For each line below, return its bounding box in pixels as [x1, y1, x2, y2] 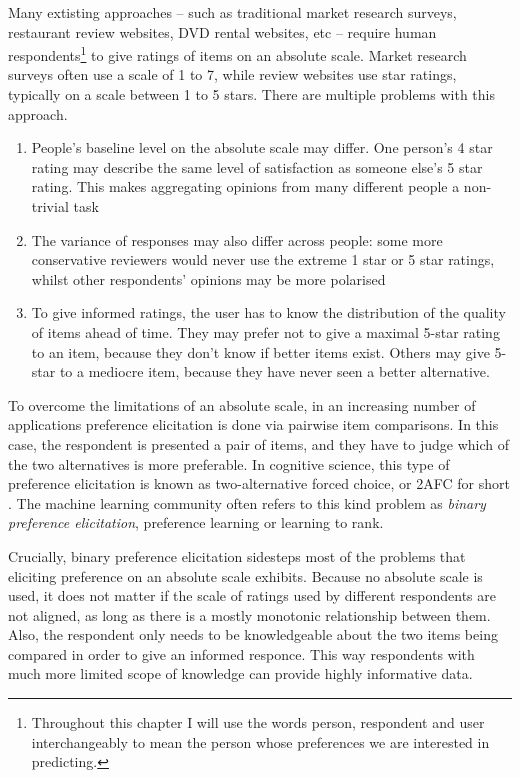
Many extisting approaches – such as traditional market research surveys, [8, 2, 457, 22]
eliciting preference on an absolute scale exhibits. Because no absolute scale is [8, 565, 483, 586]
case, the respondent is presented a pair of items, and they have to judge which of [8, 433, 509, 454]
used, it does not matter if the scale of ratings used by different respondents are [8, 585, 496, 606]
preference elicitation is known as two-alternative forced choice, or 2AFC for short [8, 473, 510, 494]
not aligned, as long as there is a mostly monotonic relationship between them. [8, 604, 491, 625]
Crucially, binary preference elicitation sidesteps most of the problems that [8, 545, 466, 566]
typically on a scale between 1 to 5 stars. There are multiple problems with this [8, 84, 495, 105]
